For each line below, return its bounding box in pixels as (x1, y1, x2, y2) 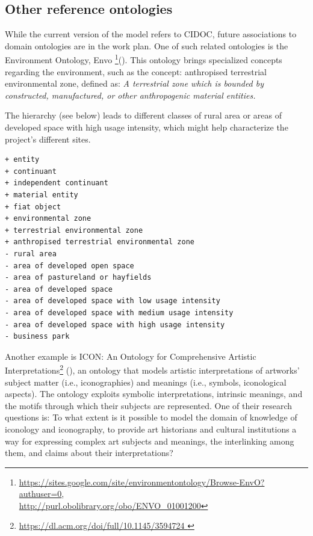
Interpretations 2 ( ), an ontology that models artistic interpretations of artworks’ (5, 362, 300, 376)
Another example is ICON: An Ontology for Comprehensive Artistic (5, 350, 256, 362)
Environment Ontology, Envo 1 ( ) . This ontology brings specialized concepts (5, 52, 282, 66)
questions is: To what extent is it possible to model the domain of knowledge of (5, 411, 297, 424)
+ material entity (5, 190, 78, 199)
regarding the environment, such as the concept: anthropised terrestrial (5, 65, 267, 78)
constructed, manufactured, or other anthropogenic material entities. (5, 88, 256, 101)
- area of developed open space (5, 261, 134, 270)
